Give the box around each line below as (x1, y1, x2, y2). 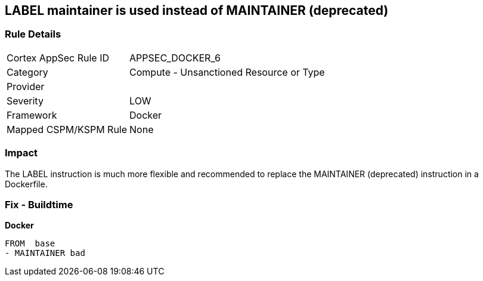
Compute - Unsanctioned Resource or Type (129, 66, 325, 78)
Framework (7, 109, 57, 121)
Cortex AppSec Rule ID (7, 51, 110, 64)
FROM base (5, 239, 55, 249)
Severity (7, 94, 44, 107)
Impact (5, 147, 38, 159)
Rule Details (5, 28, 61, 41)
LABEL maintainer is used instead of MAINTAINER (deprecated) (5, 3, 389, 18)
